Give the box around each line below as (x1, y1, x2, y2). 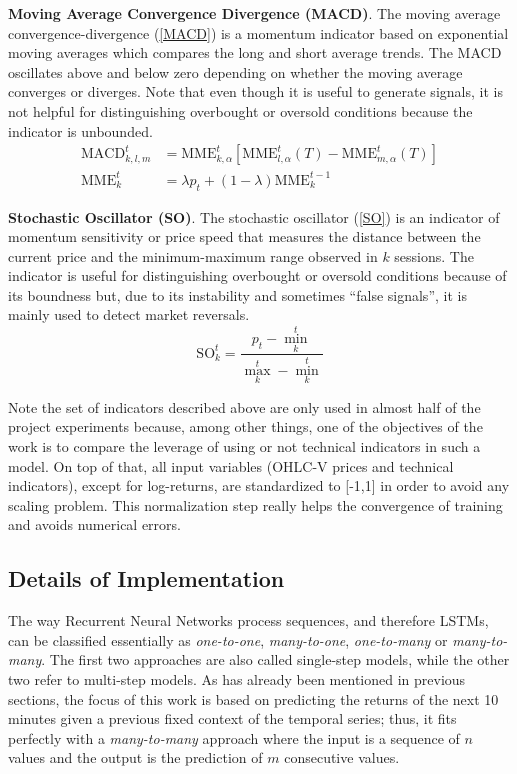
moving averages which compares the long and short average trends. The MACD (8, 42, 502, 63)
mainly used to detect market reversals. (8, 304, 250, 325)
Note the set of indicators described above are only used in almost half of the (8, 396, 481, 417)
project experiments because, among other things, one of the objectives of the (8, 416, 483, 437)
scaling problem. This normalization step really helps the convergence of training (8, 494, 503, 515)
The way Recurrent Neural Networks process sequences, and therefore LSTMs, (8, 610, 489, 631)
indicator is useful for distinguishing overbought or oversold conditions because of (8, 265, 507, 286)
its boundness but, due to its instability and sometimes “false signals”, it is (8, 284, 467, 305)
